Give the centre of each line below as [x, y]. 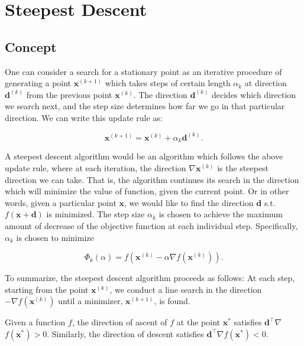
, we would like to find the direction [189, 202]
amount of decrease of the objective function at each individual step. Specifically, [151, 226]
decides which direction [254, 94]
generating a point [38, 83]
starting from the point [47, 289]
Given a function [35, 322]
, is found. [172, 301]
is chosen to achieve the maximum [221, 214]
